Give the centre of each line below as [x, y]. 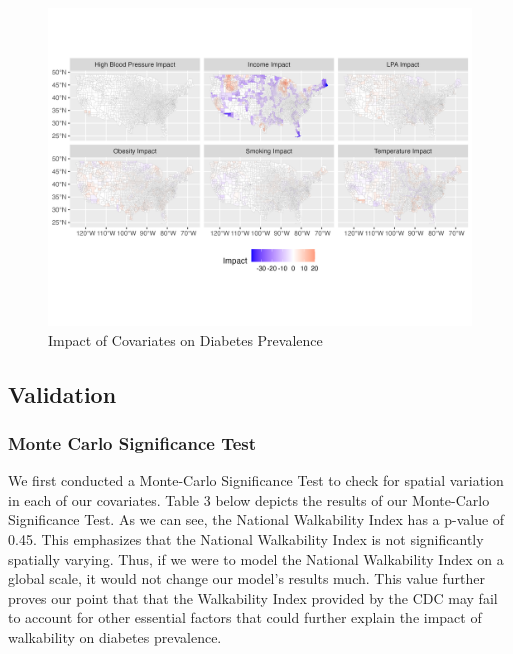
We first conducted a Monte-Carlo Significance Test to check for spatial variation [256, 480]
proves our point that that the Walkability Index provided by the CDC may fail [253, 597]
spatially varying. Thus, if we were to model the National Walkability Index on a [256, 558]
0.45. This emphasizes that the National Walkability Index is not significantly [246, 538]
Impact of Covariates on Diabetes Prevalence [185, 339]
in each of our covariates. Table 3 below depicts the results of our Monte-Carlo [249, 499]
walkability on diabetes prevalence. [115, 636]
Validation [62, 393]
